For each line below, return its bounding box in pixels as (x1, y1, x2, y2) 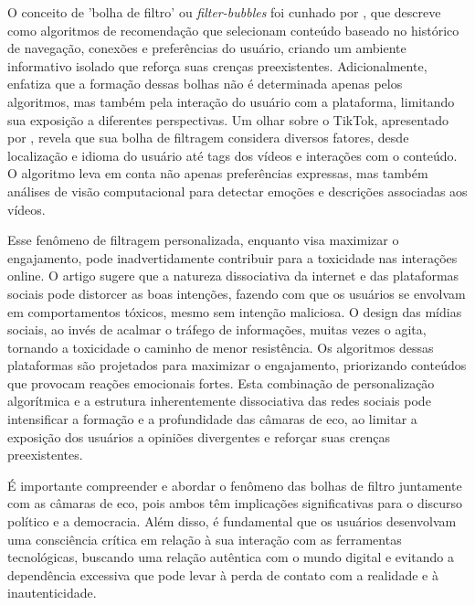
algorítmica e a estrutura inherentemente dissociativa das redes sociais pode (7, 391, 431, 410)
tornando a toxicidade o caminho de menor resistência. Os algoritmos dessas (7, 337, 434, 356)
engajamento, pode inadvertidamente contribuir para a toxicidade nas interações (7, 248, 458, 267)
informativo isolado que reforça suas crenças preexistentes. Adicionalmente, (7, 56, 427, 75)
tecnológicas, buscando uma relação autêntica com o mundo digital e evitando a (7, 547, 455, 567)
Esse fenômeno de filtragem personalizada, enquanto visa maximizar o (7, 230, 399, 249)
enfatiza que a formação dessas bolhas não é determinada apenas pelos (7, 74, 403, 93)
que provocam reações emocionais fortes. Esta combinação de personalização (7, 373, 435, 392)
